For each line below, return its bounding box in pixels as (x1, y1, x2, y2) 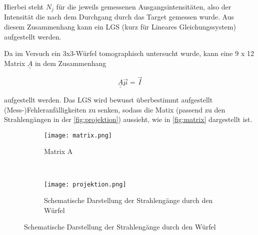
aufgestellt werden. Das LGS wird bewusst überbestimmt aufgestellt (4, 94, 213, 104)
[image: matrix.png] (44, 131, 112, 139)
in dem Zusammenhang (34, 57, 106, 68)
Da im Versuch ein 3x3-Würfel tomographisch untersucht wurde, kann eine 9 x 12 (4, 48, 254, 58)
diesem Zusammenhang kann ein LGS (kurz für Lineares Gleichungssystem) (4, 21, 236, 32)
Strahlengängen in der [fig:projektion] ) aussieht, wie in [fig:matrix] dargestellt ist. (4, 114, 252, 124)
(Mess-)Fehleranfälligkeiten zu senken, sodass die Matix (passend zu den (4, 104, 225, 114)
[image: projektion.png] (44, 180, 126, 188)
